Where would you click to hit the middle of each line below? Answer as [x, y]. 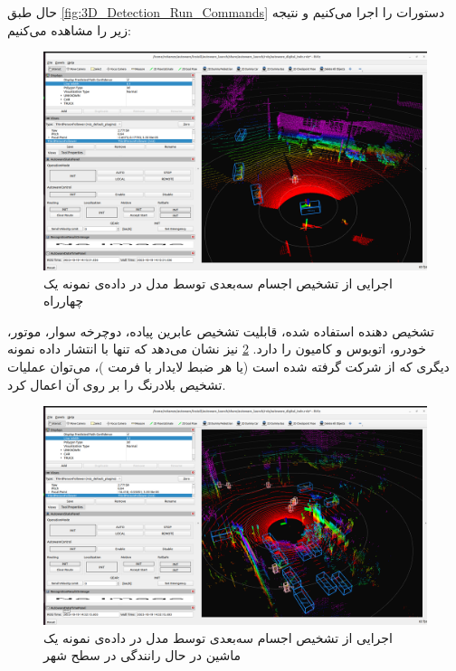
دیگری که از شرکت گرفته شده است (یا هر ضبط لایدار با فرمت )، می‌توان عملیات [228, 366]
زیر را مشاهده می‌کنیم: [69, 29]
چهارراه [64, 301]
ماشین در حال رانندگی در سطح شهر [142, 655]
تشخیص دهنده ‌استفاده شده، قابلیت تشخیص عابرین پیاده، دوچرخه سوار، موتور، [221, 331]
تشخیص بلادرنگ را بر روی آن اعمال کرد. [117, 384]
